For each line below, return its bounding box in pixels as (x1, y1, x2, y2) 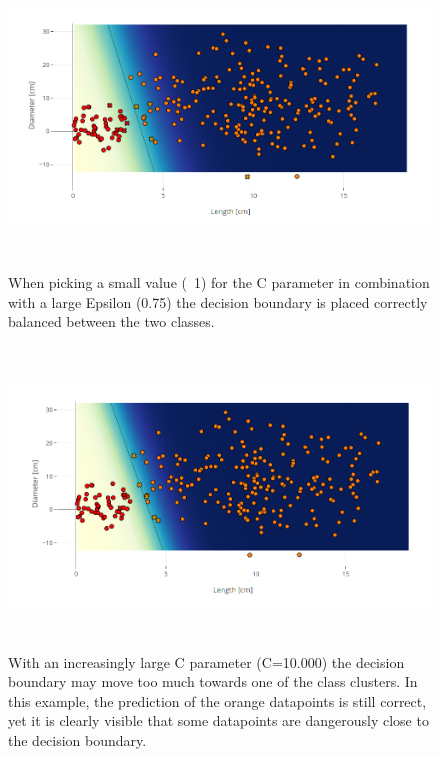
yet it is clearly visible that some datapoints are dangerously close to (8, 710, 429, 731)
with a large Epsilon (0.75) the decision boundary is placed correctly (8, 291, 428, 312)
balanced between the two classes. (8, 311, 215, 332)
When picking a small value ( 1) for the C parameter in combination (8, 271, 430, 292)
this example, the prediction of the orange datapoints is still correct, (8, 690, 427, 711)
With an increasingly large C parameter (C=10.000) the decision (8, 651, 405, 672)
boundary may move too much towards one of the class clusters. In (8, 671, 418, 692)
